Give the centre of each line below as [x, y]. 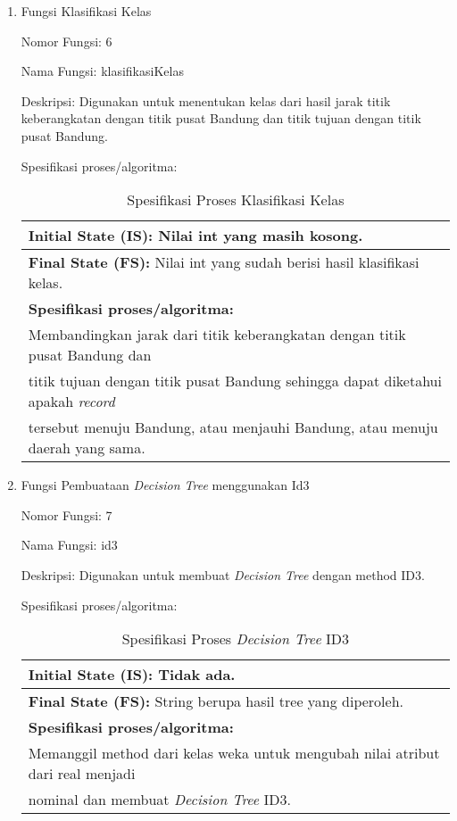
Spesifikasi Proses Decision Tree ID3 [236, 639]
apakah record [71, 402]
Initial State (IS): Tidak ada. [132, 675]
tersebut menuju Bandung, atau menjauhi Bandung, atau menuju [233, 427]
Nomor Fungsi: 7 [66, 514]
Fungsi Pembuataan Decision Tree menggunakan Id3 [165, 485]
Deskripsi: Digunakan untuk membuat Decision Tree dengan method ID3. [223, 574]
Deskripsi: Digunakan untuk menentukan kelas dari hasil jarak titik [206, 100]
